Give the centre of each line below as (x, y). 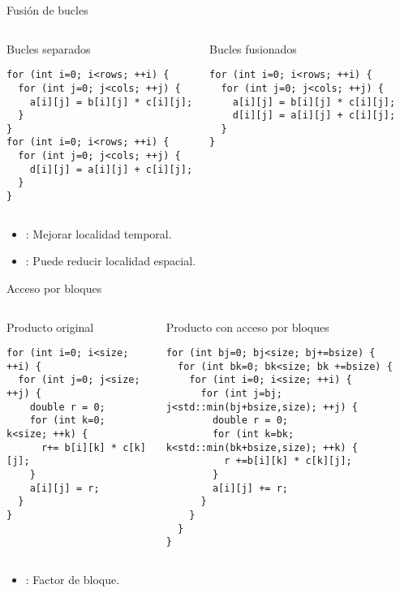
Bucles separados (49, 48)
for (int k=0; (67, 421)
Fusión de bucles (47, 10)
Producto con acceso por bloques (247, 327)
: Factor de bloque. (73, 579)
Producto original (50, 327)
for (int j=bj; (241, 394)
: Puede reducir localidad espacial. (110, 261)
